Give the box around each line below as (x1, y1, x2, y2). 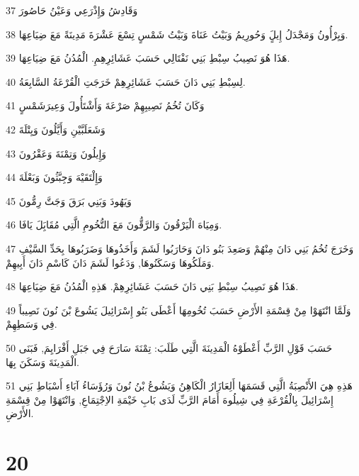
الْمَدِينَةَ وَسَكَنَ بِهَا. (6, 354, 79, 369)
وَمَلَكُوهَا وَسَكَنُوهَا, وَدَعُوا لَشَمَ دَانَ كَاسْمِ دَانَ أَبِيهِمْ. (6, 255, 215, 270)
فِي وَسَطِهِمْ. (6, 316, 57, 331)
